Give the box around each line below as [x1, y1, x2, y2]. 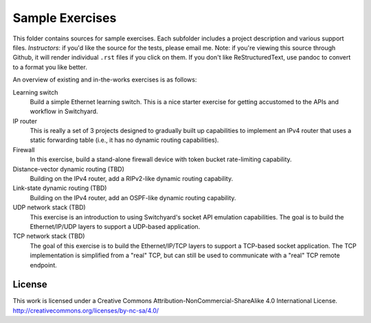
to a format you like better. [12, 62, 87, 71]
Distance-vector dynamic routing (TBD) [12, 165, 125, 173]
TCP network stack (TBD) [12, 232, 85, 240]
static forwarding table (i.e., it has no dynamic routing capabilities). [30, 136, 219, 144]
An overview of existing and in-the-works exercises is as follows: [12, 75, 197, 84]
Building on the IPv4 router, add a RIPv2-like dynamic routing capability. [30, 175, 234, 183]
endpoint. [30, 261, 58, 269]
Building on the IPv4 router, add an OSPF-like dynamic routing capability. [30, 193, 236, 202]
